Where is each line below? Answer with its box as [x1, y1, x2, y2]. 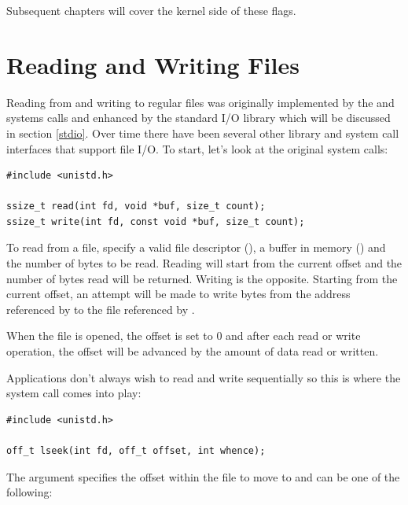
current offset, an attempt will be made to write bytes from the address [6, 286, 351, 302]
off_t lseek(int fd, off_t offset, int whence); [6, 445, 266, 456]
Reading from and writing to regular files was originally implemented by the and [6, 94, 395, 110]
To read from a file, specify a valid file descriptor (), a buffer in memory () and [6, 239, 386, 256]
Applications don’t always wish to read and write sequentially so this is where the [6, 369, 401, 385]
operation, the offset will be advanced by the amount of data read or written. [6, 343, 379, 359]
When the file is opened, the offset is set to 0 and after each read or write [6, 327, 361, 344]
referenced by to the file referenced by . [6, 300, 195, 317]
